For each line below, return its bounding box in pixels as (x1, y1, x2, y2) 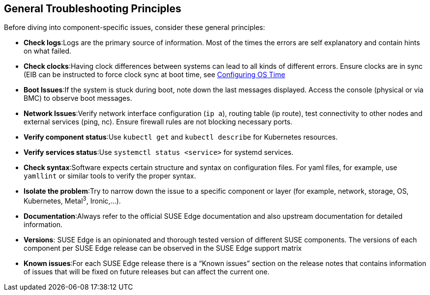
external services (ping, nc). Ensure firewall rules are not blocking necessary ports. (24, 118, 292, 126)
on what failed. (24, 47, 72, 56)
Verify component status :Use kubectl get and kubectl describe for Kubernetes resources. (24, 133, 338, 142)
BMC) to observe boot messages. (24, 94, 132, 103)
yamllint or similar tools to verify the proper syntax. (24, 172, 196, 180)
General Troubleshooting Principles (4, 2, 181, 15)
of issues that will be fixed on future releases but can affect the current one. (24, 267, 270, 276)
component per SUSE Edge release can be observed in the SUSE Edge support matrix (24, 244, 302, 253)
